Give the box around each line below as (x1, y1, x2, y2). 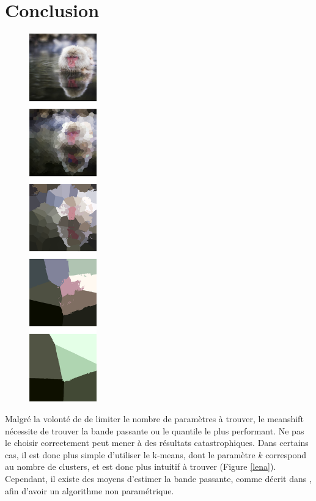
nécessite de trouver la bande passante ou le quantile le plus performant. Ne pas (5, 424, 304, 437)
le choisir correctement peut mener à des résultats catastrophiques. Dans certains (5, 436, 309, 449)
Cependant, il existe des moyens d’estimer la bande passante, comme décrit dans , (5, 472, 312, 485)
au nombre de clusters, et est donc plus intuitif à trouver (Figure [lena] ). (5, 460, 276, 473)
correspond (265, 448, 306, 461)
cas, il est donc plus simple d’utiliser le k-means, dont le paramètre (5, 448, 255, 461)
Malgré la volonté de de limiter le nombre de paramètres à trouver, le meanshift (5, 412, 304, 425)
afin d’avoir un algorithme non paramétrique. (5, 484, 174, 497)
